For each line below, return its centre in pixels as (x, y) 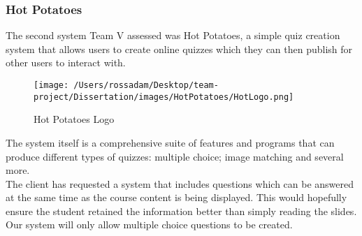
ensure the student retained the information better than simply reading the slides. (181, 211)
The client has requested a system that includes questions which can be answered (180, 183)
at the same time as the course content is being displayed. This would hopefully (176, 197)
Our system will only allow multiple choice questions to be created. (149, 224)
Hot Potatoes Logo (74, 119)
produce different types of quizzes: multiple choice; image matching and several (175, 156)
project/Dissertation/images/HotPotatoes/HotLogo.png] (164, 97)
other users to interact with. (66, 62)
